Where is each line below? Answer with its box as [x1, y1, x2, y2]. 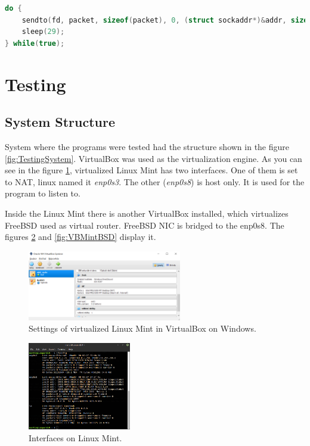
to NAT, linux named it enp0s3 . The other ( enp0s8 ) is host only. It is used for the [5, 175, 305, 188]
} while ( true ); [5, 39, 65, 48]
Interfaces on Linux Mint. [29, 431, 122, 444]
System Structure [5, 113, 116, 131]
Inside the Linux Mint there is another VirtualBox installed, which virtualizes [5, 207, 289, 219]
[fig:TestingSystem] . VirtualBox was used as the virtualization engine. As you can [5, 152, 302, 164]
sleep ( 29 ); [21, 27, 65, 36]
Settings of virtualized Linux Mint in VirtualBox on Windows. [29, 322, 256, 335]
